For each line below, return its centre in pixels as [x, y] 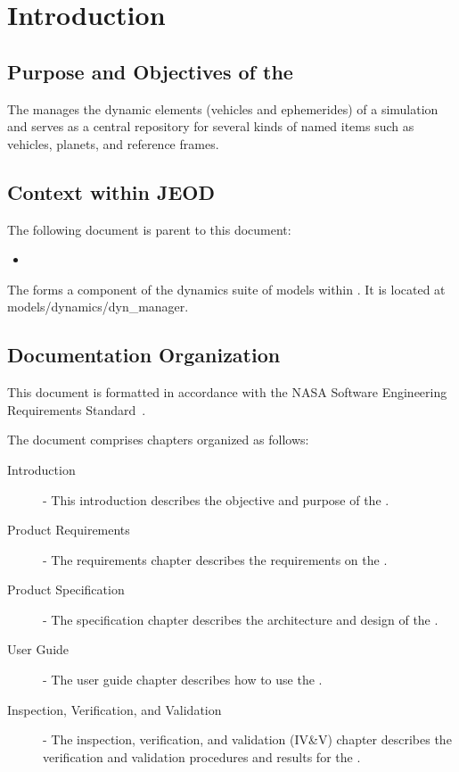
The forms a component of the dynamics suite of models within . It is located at [226, 289]
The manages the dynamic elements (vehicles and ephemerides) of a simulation [223, 108]
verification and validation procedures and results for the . [202, 756]
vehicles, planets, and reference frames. [113, 143]
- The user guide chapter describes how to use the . [183, 680]
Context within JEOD [111, 191]
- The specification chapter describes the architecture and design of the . [241, 619]
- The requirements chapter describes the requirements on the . [215, 559]
